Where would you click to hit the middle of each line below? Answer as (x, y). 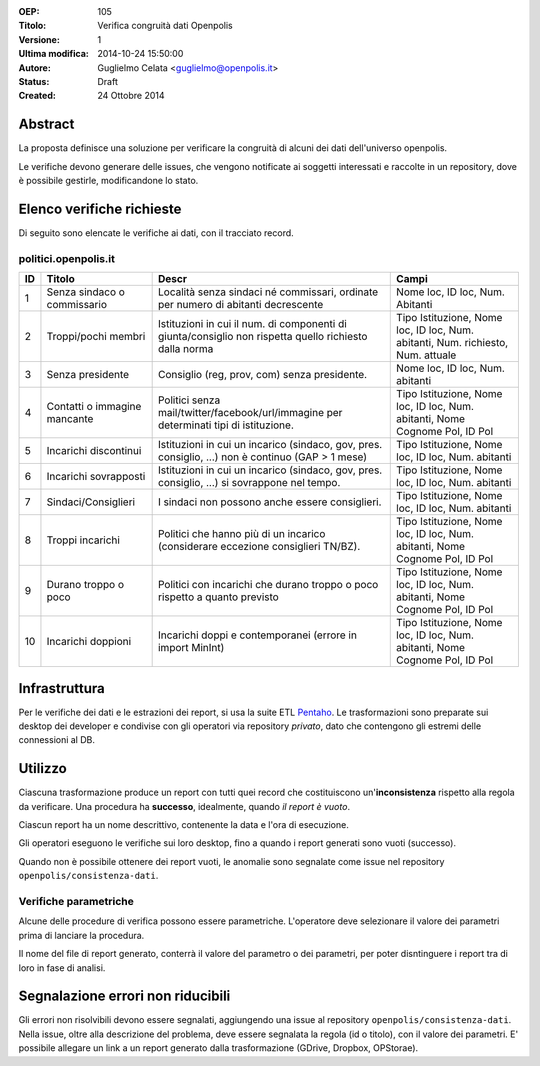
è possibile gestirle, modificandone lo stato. (108, 181)
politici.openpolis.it (66, 258)
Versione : (39, 39)
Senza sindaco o (85, 292)
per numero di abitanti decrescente (240, 305)
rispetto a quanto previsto (218, 597)
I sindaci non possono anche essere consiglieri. (269, 502)
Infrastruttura (61, 688)
